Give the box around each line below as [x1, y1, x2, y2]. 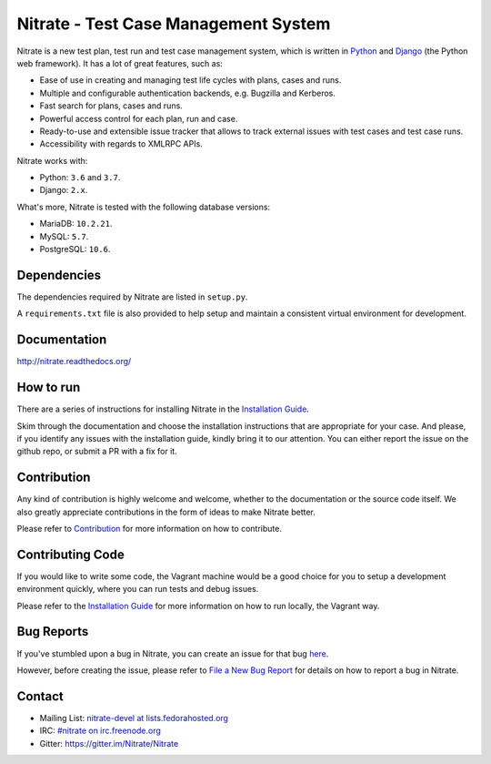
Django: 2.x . [39, 185, 88, 196]
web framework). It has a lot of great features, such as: [16, 57, 223, 68]
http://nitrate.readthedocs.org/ [16, 356, 132, 367]
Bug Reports [16, 624, 89, 639]
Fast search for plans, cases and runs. [39, 100, 184, 111]
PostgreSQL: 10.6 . [39, 244, 111, 255]
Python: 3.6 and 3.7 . [39, 172, 121, 183]
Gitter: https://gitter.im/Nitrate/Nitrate [39, 738, 179, 749]
